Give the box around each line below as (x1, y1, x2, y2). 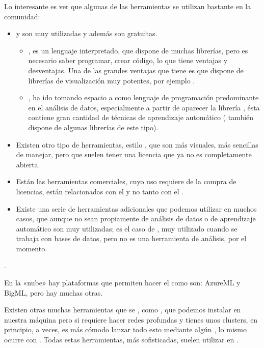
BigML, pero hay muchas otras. (4, 287, 103, 298)
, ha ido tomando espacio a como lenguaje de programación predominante (28, 92, 259, 103)
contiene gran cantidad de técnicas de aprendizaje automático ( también (28, 112, 254, 123)
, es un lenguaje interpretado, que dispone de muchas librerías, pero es (28, 45, 248, 55)
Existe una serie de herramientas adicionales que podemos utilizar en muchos (16, 203, 257, 214)
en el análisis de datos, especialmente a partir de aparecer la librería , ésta (28, 102, 260, 112)
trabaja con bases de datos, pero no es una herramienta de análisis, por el (16, 233, 247, 244)
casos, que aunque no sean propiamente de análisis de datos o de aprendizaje (16, 213, 256, 224)
